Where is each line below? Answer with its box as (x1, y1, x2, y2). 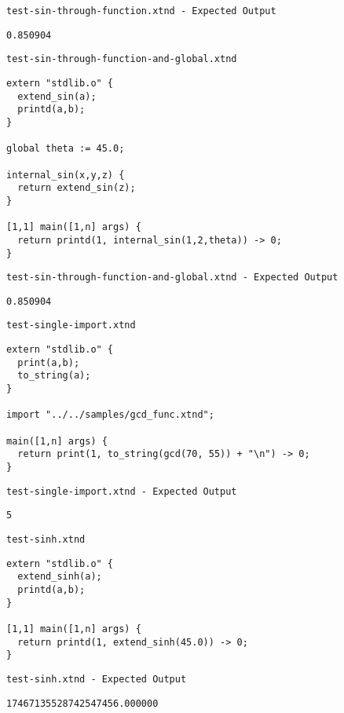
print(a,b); (17, 356, 80, 368)
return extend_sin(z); (17, 182, 136, 194)
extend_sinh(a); (17, 571, 102, 583)
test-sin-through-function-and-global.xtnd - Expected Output (6, 272, 339, 283)
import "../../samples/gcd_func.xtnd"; (6, 409, 214, 421)
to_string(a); (17, 370, 91, 382)
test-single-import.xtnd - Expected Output (6, 485, 237, 497)
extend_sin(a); (17, 90, 97, 102)
